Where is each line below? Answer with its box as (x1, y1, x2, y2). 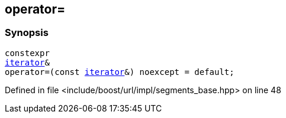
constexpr (5, 48, 50, 58)
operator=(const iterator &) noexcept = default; (5, 67, 234, 77)
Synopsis (5, 27, 49, 39)
